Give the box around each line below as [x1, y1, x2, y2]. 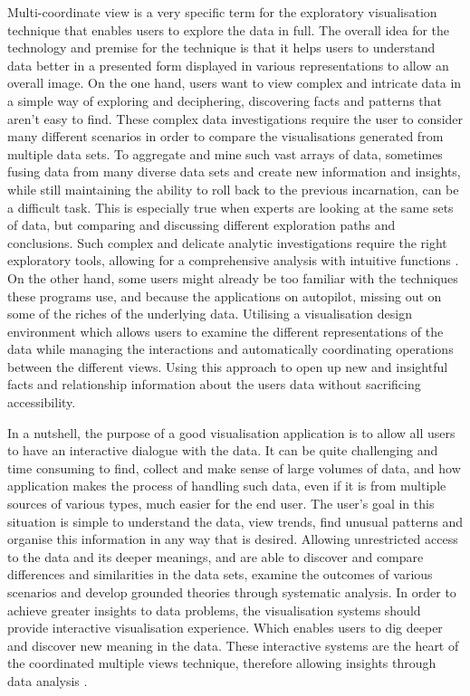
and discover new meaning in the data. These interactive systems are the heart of [7, 635, 459, 654]
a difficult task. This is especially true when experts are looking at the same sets [7, 197, 454, 216]
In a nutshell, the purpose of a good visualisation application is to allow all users [7, 423, 456, 442]
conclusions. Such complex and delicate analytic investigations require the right [7, 233, 447, 252]
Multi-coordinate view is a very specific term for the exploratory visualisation [7, 3, 437, 21]
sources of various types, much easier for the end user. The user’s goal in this [7, 494, 435, 513]
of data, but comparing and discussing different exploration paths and [7, 215, 396, 234]
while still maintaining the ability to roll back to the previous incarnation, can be [7, 179, 459, 198]
